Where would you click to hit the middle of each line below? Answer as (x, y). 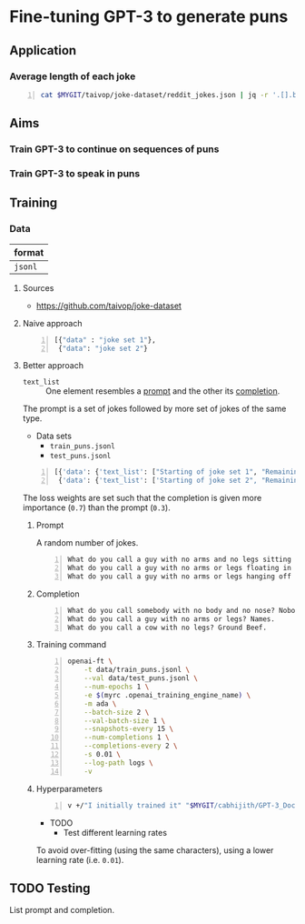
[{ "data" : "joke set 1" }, (105, 340)
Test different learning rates (115, 832)
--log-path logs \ (118, 763)
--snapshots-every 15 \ (129, 729)
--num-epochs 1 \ (117, 687)
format (29, 252)
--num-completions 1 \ (127, 738)
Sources (38, 287)
